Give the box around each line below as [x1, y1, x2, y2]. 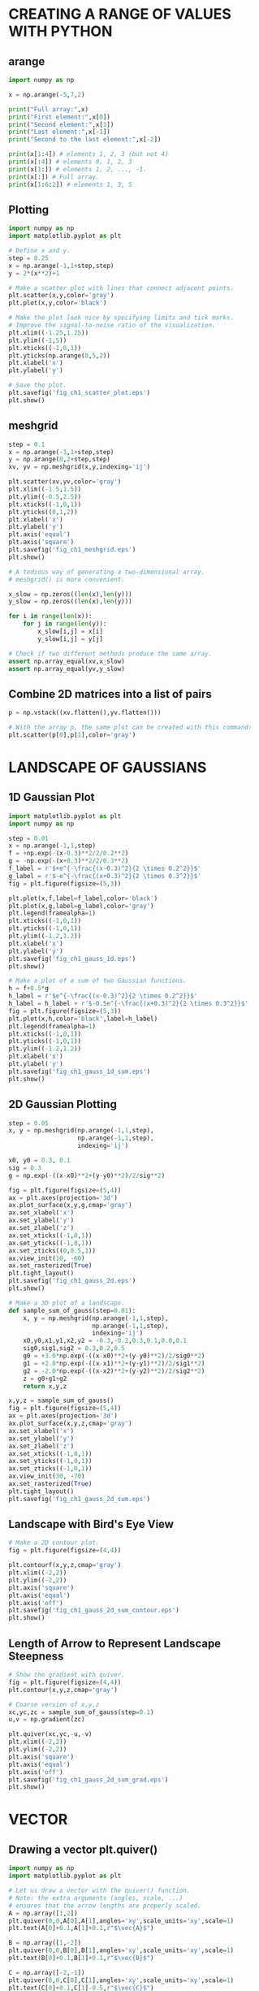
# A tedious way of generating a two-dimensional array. [8, 568, 205, 576]
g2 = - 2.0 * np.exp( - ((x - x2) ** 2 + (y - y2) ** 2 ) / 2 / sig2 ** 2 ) [23, 1366, 205, 1375]
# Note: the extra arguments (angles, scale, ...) [8, 1894, 183, 1902]
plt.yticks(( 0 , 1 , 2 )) [8, 508, 79, 516]
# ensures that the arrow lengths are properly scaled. [8, 1902, 201, 1910]
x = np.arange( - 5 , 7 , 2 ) [8, 90, 85, 98]
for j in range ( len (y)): [23, 620, 107, 628]
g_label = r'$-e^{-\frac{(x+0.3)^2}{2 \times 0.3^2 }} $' [8, 872, 201, 880]
